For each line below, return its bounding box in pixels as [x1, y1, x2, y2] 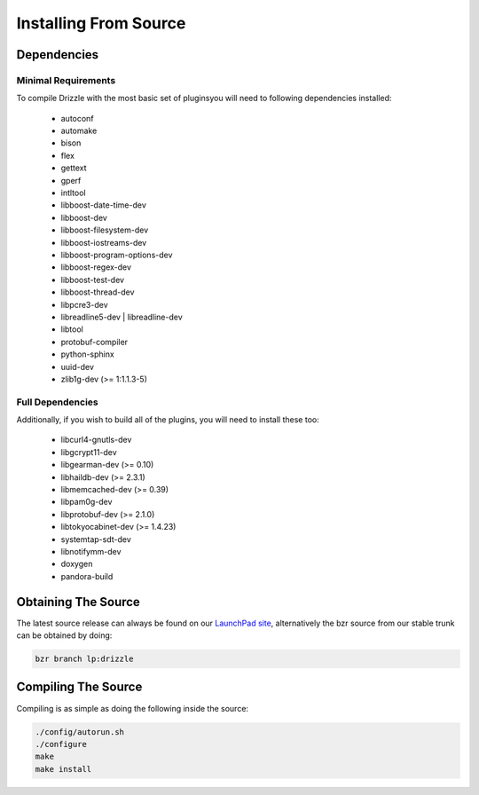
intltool [60, 187, 86, 199]
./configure [35, 739, 88, 749]
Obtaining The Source [16, 594, 141, 610]
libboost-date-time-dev [60, 200, 146, 210]
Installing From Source [16, 13, 186, 33]
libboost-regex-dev [60, 262, 132, 272]
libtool [60, 324, 83, 335]
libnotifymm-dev [60, 546, 122, 556]
